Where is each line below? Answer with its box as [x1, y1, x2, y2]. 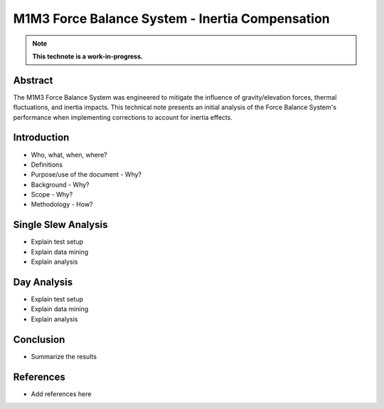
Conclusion [13, 333, 65, 346]
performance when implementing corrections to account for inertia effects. [13, 113, 233, 121]
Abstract [13, 74, 53, 86]
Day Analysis [13, 276, 73, 288]
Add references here [31, 389, 92, 398]
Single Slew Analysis [13, 219, 108, 231]
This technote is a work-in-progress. [32, 52, 144, 61]
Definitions [31, 160, 63, 169]
